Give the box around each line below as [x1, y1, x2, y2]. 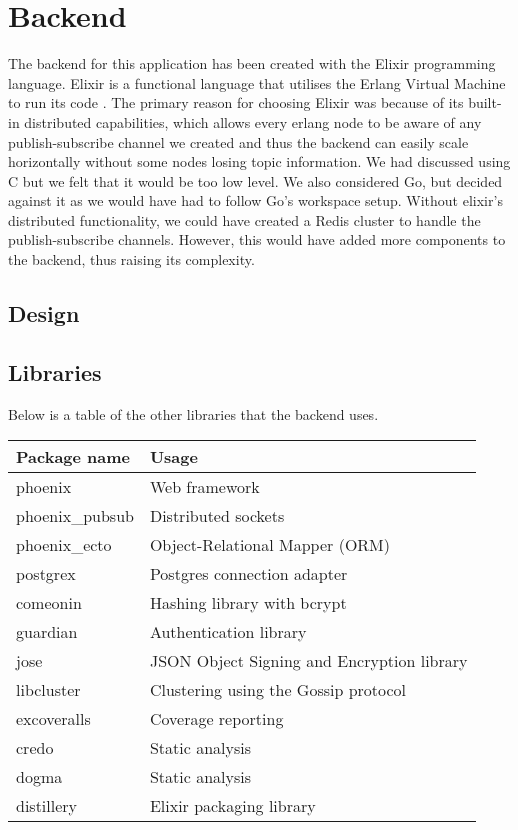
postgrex [16, 562, 76, 586]
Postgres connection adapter [149, 562, 348, 586]
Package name [16, 445, 131, 469]
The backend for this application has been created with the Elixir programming [8, 53, 496, 74]
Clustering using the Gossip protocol [149, 678, 407, 702]
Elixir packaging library [149, 794, 316, 818]
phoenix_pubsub [16, 504, 134, 528]
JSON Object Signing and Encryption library [149, 649, 468, 673]
